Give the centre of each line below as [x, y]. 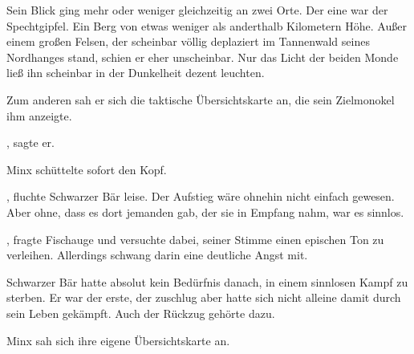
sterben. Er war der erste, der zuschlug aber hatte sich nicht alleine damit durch [204, 297]
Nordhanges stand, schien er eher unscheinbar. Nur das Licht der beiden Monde [203, 57]
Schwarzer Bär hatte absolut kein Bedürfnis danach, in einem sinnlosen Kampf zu [207, 281]
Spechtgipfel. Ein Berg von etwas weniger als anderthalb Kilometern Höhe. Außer [207, 25]
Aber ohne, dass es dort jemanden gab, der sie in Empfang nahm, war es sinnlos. [205, 212]
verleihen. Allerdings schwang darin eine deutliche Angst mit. [157, 255]
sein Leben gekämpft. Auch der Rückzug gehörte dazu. [141, 313]
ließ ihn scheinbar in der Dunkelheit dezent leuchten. [136, 73]
